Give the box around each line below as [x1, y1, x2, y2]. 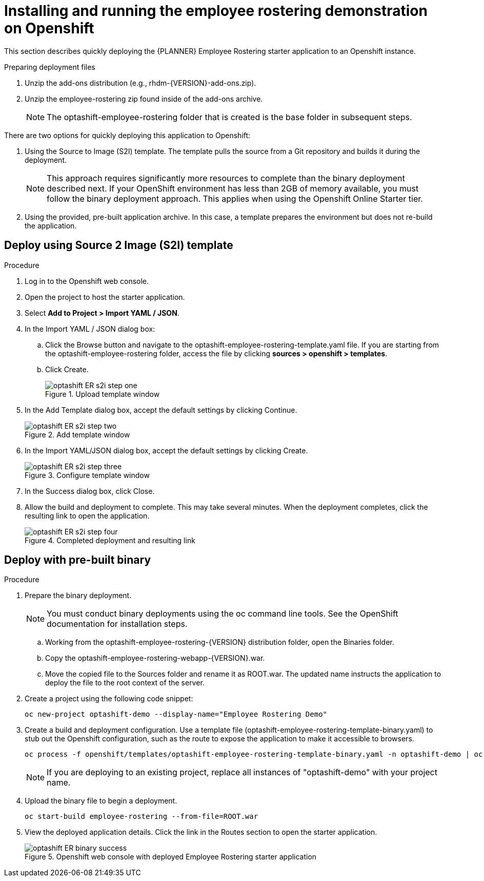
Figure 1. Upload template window [45, 389, 160, 398]
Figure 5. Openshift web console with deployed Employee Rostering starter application [25, 852, 317, 861]
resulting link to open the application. [25, 511, 150, 520]
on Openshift [4, 20, 94, 37]
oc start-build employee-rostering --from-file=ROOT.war [25, 812, 258, 821]
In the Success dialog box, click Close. [25, 486, 155, 495]
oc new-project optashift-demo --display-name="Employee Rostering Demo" [25, 710, 328, 719]
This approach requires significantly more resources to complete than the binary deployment [47, 173, 405, 183]
